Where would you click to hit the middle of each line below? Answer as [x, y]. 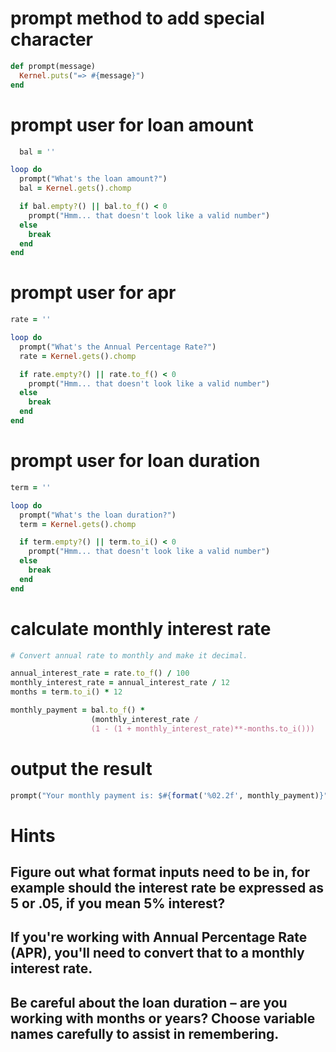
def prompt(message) [53, 66]
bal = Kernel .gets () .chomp [75, 188]
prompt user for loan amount [132, 124]
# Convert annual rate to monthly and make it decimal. [129, 655]
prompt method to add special [137, 18]
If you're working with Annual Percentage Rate [159, 937]
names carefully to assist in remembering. [145, 1033]
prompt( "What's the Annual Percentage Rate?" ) [118, 347]
